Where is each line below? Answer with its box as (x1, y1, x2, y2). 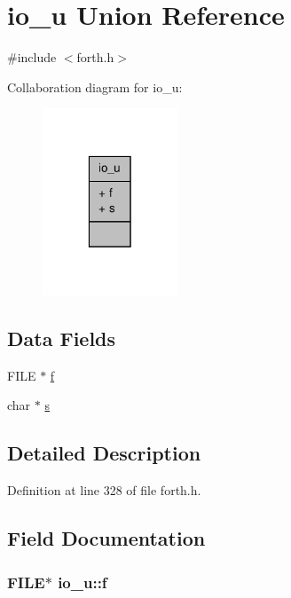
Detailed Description (7, 439, 201, 467)
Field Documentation (7, 524, 206, 552)
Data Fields (7, 325, 116, 352)
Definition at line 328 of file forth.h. (7, 481, 201, 500)
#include (7, 48, 57, 67)
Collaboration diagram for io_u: (7, 77, 183, 96)
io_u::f (58, 570, 107, 593)
